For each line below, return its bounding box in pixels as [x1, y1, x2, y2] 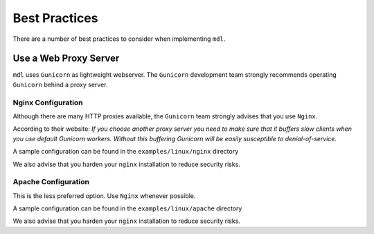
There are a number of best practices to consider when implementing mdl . [12, 35, 226, 43]
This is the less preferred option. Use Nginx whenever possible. [12, 191, 196, 200]
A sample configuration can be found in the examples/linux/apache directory [12, 204, 242, 213]
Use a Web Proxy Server [12, 53, 120, 64]
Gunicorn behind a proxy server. [12, 80, 108, 89]
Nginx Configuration [12, 98, 83, 107]
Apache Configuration [12, 177, 90, 187]
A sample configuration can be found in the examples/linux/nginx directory [12, 147, 239, 156]
